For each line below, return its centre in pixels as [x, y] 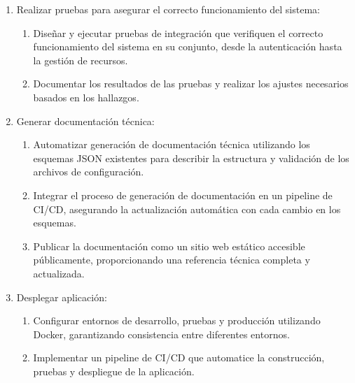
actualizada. [59, 273]
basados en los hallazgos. [86, 97]
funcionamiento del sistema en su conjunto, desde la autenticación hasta [188, 46]
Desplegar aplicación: [62, 297]
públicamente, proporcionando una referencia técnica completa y [172, 260]
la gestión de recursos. [81, 60]
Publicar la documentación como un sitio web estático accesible [169, 246]
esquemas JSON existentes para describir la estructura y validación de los [191, 158]
